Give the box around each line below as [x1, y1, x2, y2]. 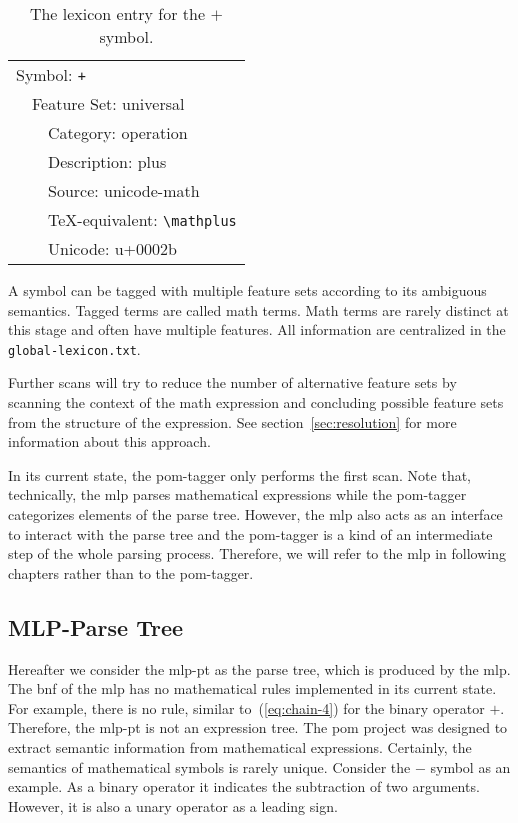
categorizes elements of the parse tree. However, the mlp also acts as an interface [8, 504, 503, 524]
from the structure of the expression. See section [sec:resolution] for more [8, 411, 457, 432]
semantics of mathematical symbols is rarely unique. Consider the [8, 756, 411, 777]
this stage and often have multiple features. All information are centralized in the [8, 319, 506, 340]
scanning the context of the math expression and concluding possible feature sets [8, 392, 504, 413]
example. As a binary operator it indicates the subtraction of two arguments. [8, 776, 480, 797]
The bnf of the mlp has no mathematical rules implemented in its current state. [8, 678, 497, 699]
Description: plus [48, 150, 167, 173]
